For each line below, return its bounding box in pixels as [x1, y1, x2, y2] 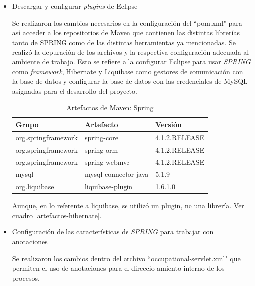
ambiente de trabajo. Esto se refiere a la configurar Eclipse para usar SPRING [12, 56, 251, 66]
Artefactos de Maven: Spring [66, 102, 154, 113]
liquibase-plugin [84, 181, 133, 192]
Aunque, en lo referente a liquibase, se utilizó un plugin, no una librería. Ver [12, 200, 244, 211]
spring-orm [84, 144, 118, 155]
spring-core [84, 132, 118, 142]
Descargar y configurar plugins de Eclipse [12, 1, 138, 11]
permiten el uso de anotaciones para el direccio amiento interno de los [12, 263, 225, 273]
